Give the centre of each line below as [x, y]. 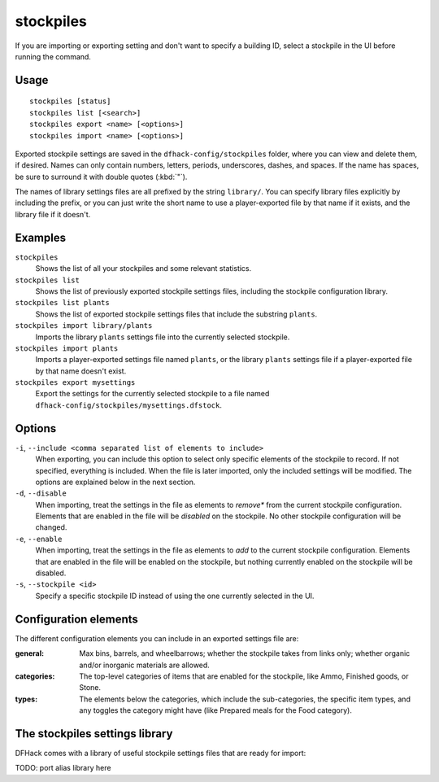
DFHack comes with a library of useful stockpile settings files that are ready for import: [161, 753]
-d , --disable [41, 493]
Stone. [90, 688]
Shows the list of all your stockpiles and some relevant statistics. [143, 269]
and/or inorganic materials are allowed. [145, 665]
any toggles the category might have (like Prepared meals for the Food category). [216, 710]
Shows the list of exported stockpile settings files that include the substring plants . [176, 314]
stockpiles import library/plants [84, 326]
